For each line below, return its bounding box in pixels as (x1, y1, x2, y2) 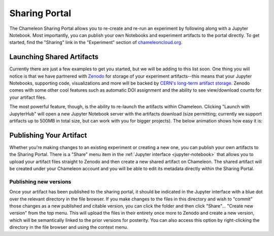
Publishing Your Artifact (9, 131, 87, 139)
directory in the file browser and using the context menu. (9, 224, 128, 230)
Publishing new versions (9, 178, 72, 185)
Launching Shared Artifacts (9, 53, 99, 61)
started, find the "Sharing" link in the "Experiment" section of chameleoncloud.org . (9, 40, 183, 46)
